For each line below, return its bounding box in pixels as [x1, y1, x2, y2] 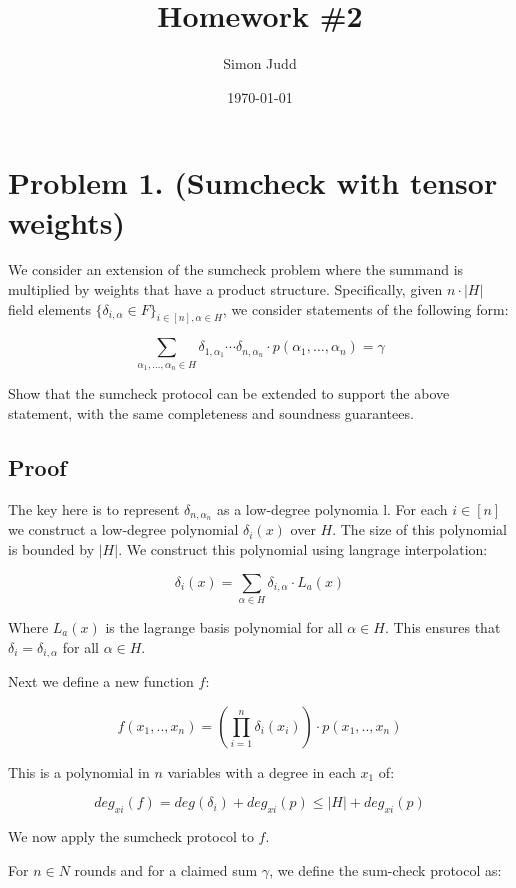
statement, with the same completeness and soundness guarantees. [8, 402, 414, 423]
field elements [8, 298, 91, 319]
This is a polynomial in [8, 761, 150, 782]
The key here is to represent [8, 498, 180, 519]
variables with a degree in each [167, 761, 356, 782]
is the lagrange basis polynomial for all [105, 616, 343, 637]
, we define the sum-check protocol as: [269, 859, 502, 880]
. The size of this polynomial [332, 519, 507, 540]
